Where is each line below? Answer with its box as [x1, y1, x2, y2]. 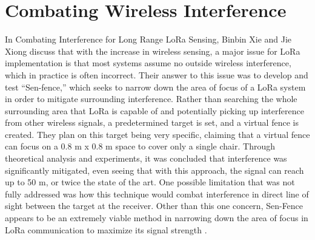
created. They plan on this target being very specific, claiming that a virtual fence [5, 128, 310, 140]
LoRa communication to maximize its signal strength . [5, 223, 207, 236]
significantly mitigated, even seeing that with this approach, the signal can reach [5, 163, 304, 176]
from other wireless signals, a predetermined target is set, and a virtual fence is [5, 116, 299, 129]
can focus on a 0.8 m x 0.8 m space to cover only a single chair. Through [5, 140, 275, 153]
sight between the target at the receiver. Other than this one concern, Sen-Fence [5, 199, 303, 212]
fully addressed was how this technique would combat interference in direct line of [5, 187, 309, 200]
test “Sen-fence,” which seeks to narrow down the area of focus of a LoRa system [5, 80, 306, 93]
